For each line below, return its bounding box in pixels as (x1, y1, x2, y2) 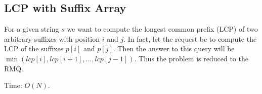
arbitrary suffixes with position (4, 33, 100, 44)
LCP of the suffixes (4, 43, 64, 54)
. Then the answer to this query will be (113, 43, 235, 54)
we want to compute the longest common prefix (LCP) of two (67, 24, 258, 34)
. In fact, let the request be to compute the (123, 33, 257, 44)
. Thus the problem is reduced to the (134, 53, 248, 63)
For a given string (4, 24, 59, 34)
